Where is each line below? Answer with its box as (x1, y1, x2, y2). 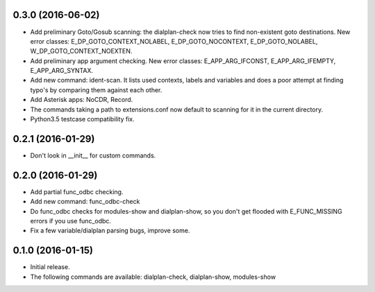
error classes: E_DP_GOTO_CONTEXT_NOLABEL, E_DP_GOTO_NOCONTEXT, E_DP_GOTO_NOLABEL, (30, 37, 318, 45)
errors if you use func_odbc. (30, 217, 111, 225)
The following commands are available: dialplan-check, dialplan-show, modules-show (30, 273, 276, 281)
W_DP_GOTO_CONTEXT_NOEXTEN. (30, 47, 133, 55)
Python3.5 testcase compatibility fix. (30, 115, 135, 123)
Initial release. (30, 263, 70, 271)
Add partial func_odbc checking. (30, 187, 124, 196)
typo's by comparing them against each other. (30, 85, 162, 94)
